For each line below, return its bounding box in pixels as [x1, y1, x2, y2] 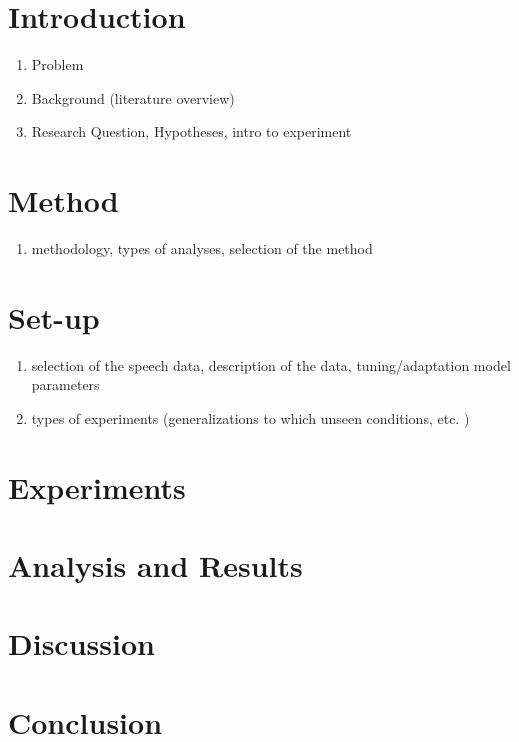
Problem [31, 54, 84, 75]
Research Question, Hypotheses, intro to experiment [31, 121, 352, 142]
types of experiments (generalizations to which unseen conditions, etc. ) [31, 407, 470, 428]
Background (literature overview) [31, 87, 235, 108]
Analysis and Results [8, 545, 303, 586]
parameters [31, 374, 100, 395]
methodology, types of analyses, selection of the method [31, 238, 373, 259]
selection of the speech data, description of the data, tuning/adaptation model [31, 354, 511, 375]
